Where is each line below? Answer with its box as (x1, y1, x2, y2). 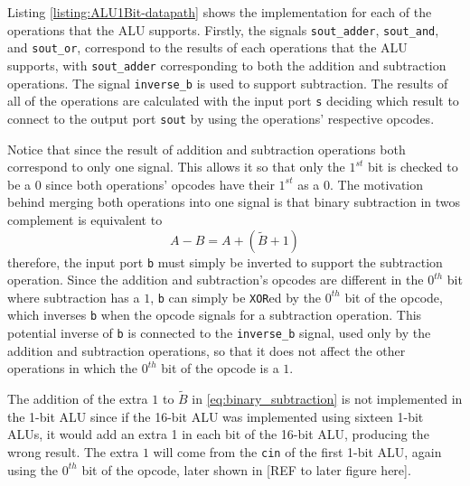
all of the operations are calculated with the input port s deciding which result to (7, 91, 459, 110)
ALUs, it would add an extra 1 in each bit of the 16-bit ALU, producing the (7, 425, 429, 444)
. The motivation (329, 174, 424, 193)
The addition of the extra (7, 389, 148, 408)
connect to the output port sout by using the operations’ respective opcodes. (7, 108, 435, 127)
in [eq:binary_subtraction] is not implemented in (192, 389, 463, 408)
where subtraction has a (7, 287, 140, 306)
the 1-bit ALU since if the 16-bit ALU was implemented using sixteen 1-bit (7, 407, 424, 425)
